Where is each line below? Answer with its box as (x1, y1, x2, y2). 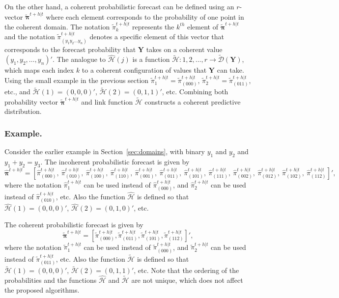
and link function (81, 96, 133, 107)
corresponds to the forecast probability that (4, 44, 136, 54)
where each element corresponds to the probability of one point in (46, 11, 244, 22)
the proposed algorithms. (4, 284, 80, 295)
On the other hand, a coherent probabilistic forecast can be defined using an (4, 1, 234, 11)
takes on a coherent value (146, 44, 223, 54)
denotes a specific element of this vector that (89, 31, 225, 42)
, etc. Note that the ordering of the (134, 265, 239, 275)
